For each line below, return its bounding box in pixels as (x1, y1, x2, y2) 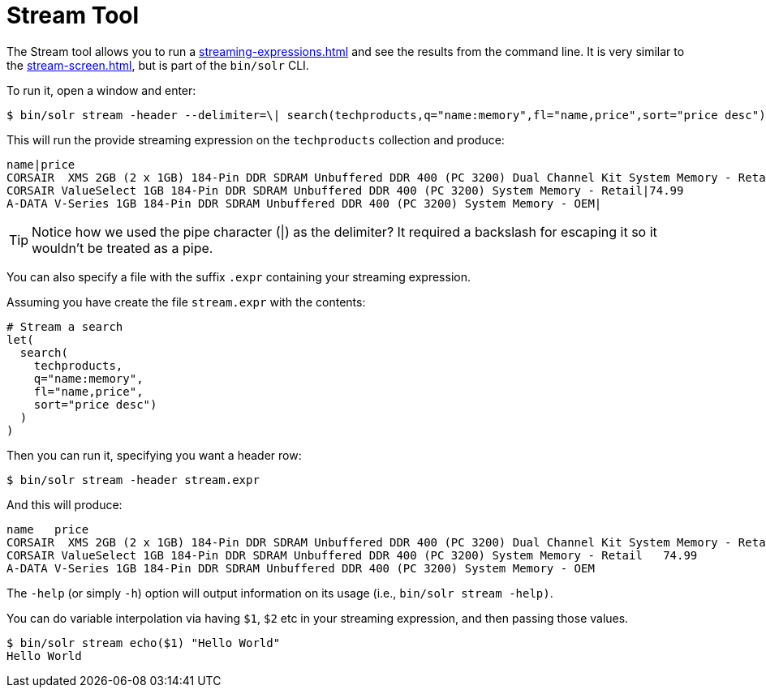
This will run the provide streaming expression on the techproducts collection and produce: (6, 132, 505, 147)
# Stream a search (6, 319, 123, 333)
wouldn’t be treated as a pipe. (32, 239, 213, 256)
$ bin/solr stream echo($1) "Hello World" (6, 636, 281, 649)
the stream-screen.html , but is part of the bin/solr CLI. (6, 58, 309, 72)
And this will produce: (6, 497, 123, 512)
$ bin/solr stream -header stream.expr (6, 473, 260, 486)
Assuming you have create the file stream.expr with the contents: (6, 294, 366, 309)
